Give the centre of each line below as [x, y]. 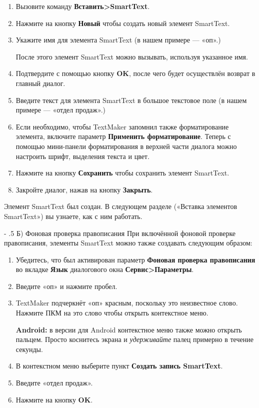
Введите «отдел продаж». [54, 383]
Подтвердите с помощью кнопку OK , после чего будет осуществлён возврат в [135, 73]
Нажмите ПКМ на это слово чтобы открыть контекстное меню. [112, 313]
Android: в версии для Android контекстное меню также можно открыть [129, 329]
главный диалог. [40, 83]
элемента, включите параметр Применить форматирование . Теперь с [123, 136]
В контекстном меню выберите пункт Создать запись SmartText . [119, 366]
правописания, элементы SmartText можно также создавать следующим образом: [128, 243]
